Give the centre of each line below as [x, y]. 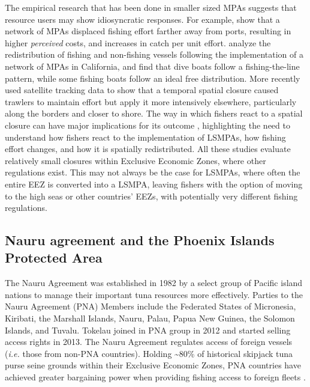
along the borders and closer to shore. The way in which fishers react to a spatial [154, 113]
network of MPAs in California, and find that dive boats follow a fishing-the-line [152, 66]
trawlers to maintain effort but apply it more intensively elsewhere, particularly [151, 101]
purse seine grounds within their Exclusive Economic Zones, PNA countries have [153, 365]
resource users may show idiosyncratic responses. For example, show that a [142, 19]
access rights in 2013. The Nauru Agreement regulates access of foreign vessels [149, 342]
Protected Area [54, 257]
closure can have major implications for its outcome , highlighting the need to [148, 125]
